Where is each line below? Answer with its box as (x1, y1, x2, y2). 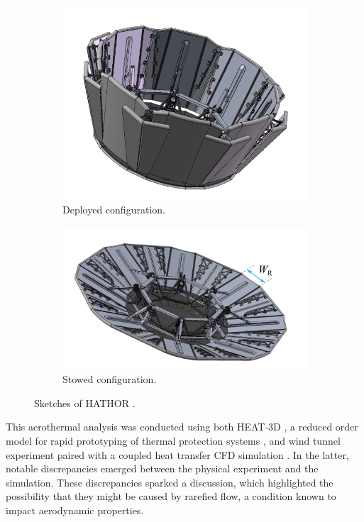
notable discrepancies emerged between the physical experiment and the (6, 461, 319, 476)
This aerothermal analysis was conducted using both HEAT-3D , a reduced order (6, 419, 358, 434)
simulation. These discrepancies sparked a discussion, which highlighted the (6, 474, 333, 489)
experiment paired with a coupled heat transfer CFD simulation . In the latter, (6, 447, 349, 462)
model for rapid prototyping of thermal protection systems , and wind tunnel (6, 433, 341, 448)
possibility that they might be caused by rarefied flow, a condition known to (6, 489, 336, 504)
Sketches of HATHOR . (34, 395, 136, 410)
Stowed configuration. (62, 372, 157, 387)
